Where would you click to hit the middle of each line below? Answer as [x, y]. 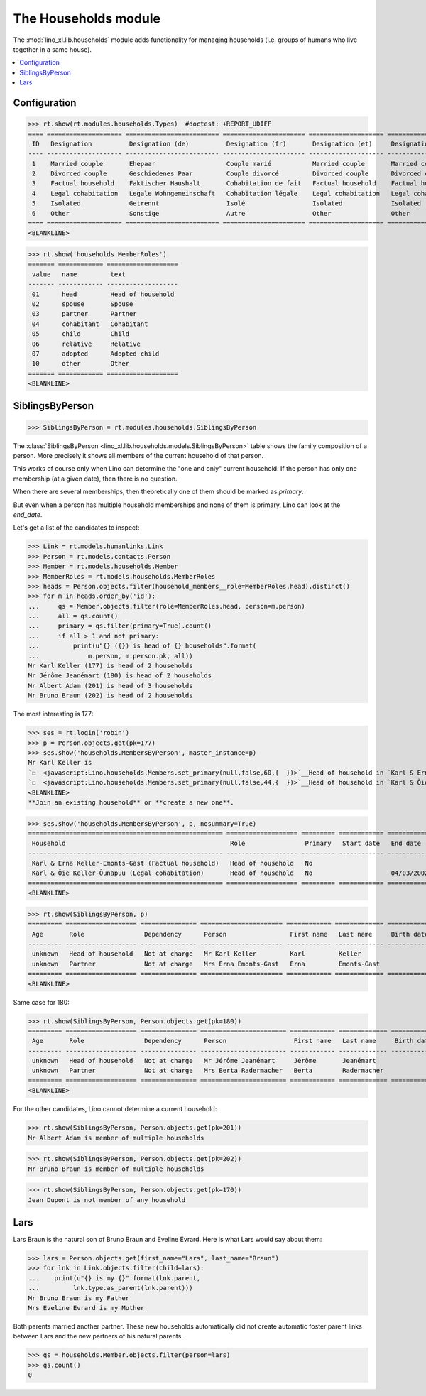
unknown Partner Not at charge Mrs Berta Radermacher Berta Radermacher [208, 1071]
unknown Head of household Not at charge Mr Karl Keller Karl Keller [197, 954]
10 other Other [81, 364]
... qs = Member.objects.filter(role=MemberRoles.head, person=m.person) [166, 606]
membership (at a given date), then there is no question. [95, 479]
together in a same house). [53, 49]
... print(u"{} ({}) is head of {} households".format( [142, 646]
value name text [79, 274]
